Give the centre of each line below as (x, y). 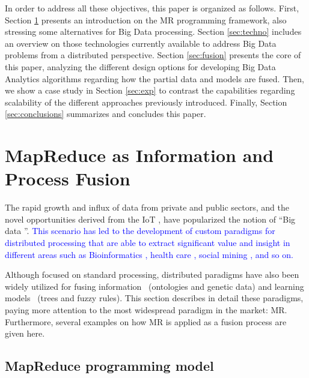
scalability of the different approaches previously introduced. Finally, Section (146, 102)
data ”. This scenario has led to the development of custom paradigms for (140, 231)
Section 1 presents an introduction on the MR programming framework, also (146, 19)
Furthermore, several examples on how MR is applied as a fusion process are (146, 321)
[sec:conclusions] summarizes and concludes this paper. (106, 114)
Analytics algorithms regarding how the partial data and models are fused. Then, (154, 78)
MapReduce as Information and (139, 155)
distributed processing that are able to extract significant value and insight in (148, 243)
